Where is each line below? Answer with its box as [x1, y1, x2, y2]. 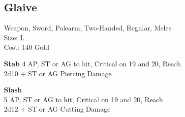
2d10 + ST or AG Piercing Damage [4, 68, 112, 78]
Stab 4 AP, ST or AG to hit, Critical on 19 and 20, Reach [4, 58, 181, 68]
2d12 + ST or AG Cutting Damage [4, 104, 111, 114]
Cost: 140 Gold [4, 42, 49, 52]
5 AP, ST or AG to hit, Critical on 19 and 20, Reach [4, 94, 163, 104]
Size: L [4, 32, 25, 42]
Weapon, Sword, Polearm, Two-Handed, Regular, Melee [4, 23, 172, 33]
